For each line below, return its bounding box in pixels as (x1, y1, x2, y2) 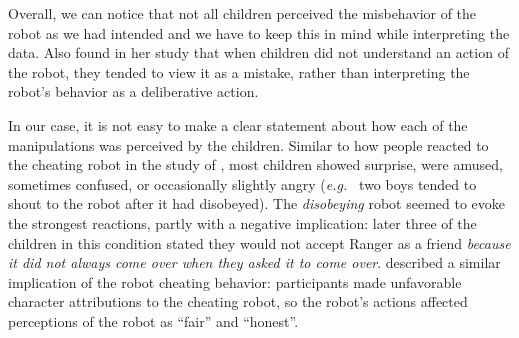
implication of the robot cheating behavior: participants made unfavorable (8, 271, 462, 292)
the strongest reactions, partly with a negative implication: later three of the (8, 212, 477, 233)
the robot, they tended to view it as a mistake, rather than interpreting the (8, 61, 470, 82)
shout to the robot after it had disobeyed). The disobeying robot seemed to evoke (8, 193, 506, 214)
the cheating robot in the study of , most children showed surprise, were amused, (8, 154, 503, 175)
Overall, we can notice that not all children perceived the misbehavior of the (8, 3, 477, 23)
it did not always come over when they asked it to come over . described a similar (8, 252, 501, 273)
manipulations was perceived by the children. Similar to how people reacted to (8, 134, 489, 155)
